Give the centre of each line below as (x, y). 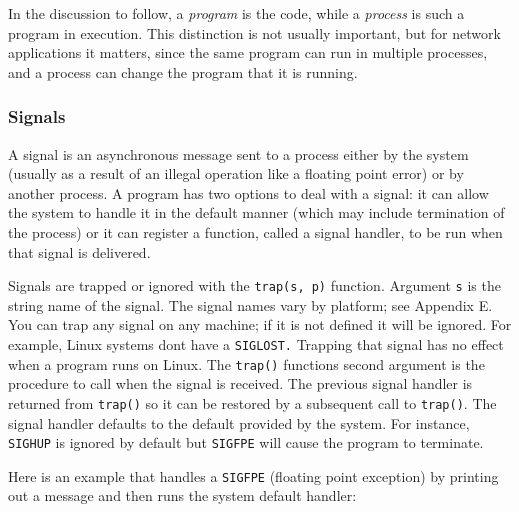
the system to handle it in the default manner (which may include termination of (256, 212)
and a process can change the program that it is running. (183, 71)
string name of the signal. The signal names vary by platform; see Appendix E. (250, 304)
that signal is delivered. (79, 251)
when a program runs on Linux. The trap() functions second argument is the (246, 363)
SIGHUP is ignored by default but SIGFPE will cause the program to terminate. (246, 442)
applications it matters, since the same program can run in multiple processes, (248, 52)
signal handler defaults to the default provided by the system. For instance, (239, 422)
